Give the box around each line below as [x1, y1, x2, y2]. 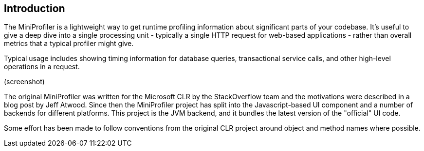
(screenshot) [4, 77, 45, 86]
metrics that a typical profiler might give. [4, 39, 134, 48]
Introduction [4, 2, 65, 15]
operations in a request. [4, 62, 80, 71]
